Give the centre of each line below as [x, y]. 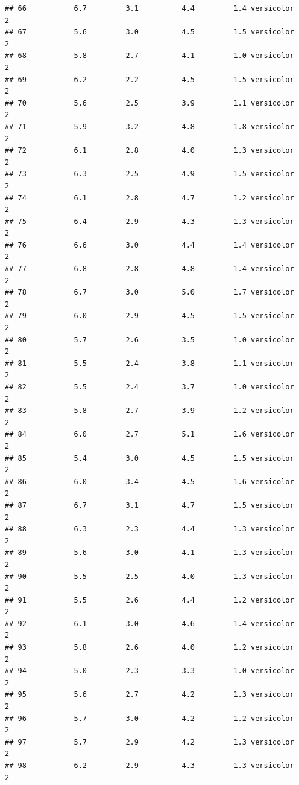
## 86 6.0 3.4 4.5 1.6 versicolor [149, 482]
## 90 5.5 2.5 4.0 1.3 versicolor [149, 576]
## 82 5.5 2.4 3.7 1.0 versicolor [149, 387]
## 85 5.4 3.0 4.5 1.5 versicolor [149, 458]
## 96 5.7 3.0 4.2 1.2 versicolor [149, 718]
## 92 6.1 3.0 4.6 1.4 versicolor [149, 623]
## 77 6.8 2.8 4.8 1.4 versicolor [149, 269]
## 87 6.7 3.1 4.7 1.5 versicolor [149, 505]
